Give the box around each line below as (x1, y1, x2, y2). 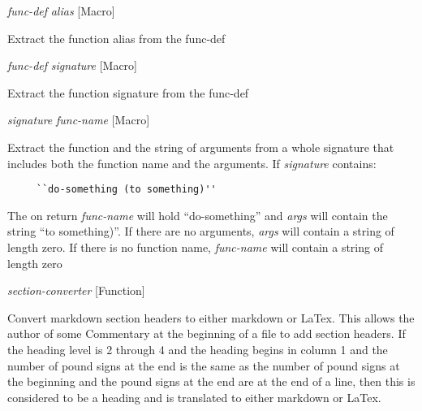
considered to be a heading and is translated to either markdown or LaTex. (7, 388, 381, 405)
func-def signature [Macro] (7, 57, 137, 74)
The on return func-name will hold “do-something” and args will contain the (7, 206, 388, 223)
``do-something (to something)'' (36, 184, 217, 196)
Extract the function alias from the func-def (7, 29, 226, 46)
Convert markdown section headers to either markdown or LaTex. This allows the (7, 309, 415, 326)
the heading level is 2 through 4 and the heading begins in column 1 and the (7, 340, 388, 357)
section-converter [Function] (7, 282, 145, 299)
